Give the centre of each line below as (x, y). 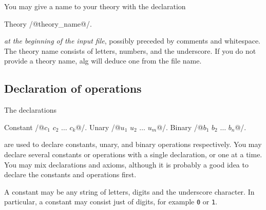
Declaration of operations (73, 88)
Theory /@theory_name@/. (48, 23)
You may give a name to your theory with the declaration (95, 6)
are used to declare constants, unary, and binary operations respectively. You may (133, 144)
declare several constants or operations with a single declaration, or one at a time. (133, 154)
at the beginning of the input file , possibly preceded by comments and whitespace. (132, 41)
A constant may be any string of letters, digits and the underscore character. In (129, 191)
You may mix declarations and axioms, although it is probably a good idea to (126, 164)
